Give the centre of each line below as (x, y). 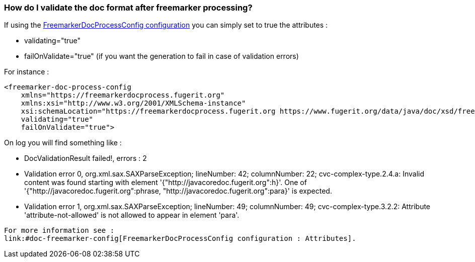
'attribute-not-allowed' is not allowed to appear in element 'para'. (132, 215)
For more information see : (59, 231)
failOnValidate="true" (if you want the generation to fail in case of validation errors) (162, 56)
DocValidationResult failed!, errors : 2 (86, 158)
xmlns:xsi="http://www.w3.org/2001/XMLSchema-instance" (133, 103)
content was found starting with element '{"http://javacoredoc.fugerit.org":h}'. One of (166, 183)
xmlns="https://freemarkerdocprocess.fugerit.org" (123, 95)
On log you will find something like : (63, 143)
